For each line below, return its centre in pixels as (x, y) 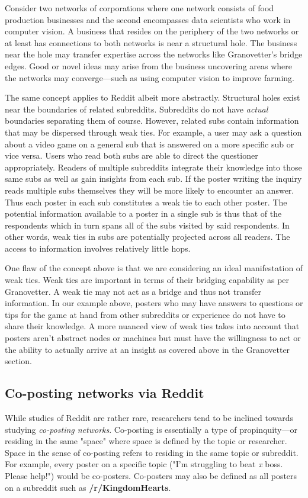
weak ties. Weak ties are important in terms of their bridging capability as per (147, 280)
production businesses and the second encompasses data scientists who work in (148, 19)
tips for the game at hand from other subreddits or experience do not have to (145, 314)
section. (18, 361)
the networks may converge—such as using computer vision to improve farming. (150, 77)
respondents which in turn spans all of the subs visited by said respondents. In (147, 225)
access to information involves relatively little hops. (98, 248)
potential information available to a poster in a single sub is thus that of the (143, 213)
